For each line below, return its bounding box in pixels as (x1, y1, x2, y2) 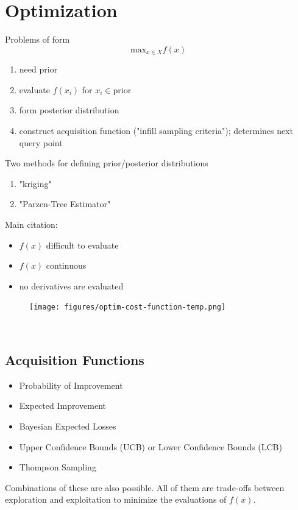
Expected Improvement (19, 399, 106, 412)
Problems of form (5, 33, 70, 46)
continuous (46, 259, 87, 272)
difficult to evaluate (46, 238, 119, 251)
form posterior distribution (19, 104, 119, 116)
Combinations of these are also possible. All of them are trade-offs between (5, 481, 285, 494)
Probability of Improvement (19, 378, 123, 391)
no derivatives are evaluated (19, 279, 124, 292)
